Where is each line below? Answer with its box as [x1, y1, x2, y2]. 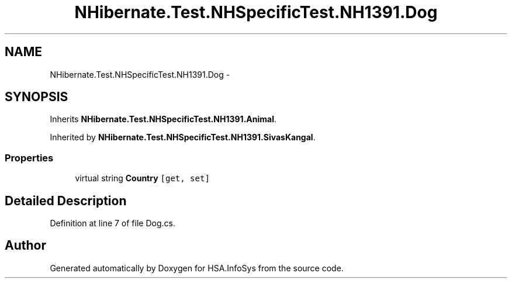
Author [5, 238, 46, 253]
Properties [5, 151, 54, 164]
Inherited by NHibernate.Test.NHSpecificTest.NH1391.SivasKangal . [50, 132, 316, 143]
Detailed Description [5, 193, 127, 208]
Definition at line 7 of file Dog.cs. [50, 218, 175, 229]
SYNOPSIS [5, 89, 68, 105]
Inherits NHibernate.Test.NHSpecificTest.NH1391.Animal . [50, 114, 277, 125]
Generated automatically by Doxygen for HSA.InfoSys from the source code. [50, 263, 344, 273]
